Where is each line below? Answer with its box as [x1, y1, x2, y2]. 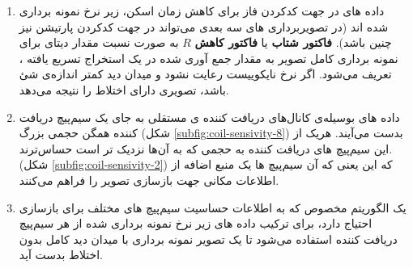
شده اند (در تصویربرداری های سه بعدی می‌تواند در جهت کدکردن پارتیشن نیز [19, 18, 389, 35]
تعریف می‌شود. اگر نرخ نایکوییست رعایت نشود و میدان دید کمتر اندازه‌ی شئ [19, 65, 392, 82]
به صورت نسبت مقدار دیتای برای [19, 34, 179, 51]
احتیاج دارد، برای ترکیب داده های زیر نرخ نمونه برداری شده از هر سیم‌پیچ [19, 215, 373, 232]
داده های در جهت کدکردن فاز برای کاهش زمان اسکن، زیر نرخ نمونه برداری [19, 2, 385, 19]
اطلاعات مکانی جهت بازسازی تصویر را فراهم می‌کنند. [19, 171, 279, 188]
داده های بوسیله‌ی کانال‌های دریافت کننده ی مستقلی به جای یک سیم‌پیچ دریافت [19, 108, 400, 125]
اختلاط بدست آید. [19, 246, 103, 263]
